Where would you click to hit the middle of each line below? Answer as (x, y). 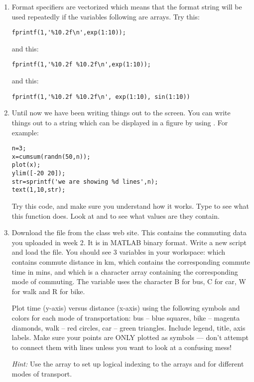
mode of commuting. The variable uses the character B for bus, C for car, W (129, 281)
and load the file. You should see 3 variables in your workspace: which (118, 252)
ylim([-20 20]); (39, 174)
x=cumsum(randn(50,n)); (51, 157)
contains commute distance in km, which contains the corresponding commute (131, 262)
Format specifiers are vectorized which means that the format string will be (127, 6)
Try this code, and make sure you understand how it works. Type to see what (130, 206)
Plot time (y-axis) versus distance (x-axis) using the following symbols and (126, 308)
